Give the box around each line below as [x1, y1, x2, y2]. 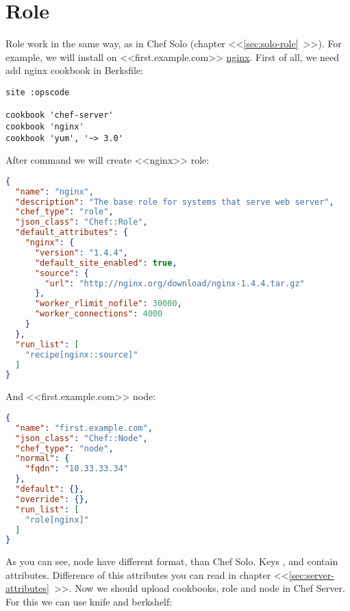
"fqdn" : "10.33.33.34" [25, 464, 129, 474]
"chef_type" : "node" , [15, 443, 114, 453]
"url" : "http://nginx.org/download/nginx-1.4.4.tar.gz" [45, 278, 305, 288]
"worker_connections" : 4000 [34, 309, 163, 319]
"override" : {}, [15, 494, 89, 504]
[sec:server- [288, 567, 334, 582]
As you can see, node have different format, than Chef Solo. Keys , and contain [5, 554, 338, 569]
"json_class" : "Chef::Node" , [15, 433, 148, 443]
